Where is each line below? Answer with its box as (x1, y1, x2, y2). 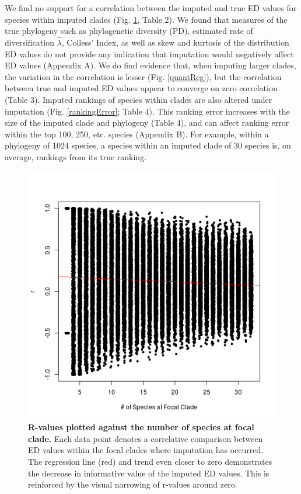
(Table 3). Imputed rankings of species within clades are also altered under (5, 93, 272, 105)
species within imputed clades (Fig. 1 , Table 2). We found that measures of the (5, 13, 288, 25)
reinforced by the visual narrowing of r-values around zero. (28, 478, 237, 490)
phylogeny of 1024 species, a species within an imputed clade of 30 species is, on (5, 139, 291, 151)
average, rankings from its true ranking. (5, 150, 147, 163)
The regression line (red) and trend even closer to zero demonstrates (28, 455, 272, 467)
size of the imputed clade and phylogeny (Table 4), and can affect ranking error (5, 116, 289, 129)
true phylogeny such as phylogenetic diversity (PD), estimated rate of (5, 25, 253, 37)
